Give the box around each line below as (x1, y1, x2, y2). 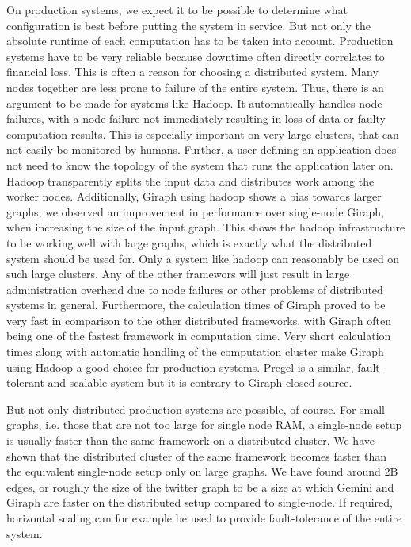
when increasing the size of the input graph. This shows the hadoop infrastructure (6, 219, 405, 235)
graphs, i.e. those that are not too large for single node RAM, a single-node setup (6, 416, 402, 433)
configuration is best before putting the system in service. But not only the (6, 17, 371, 33)
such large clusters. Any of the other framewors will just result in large (6, 266, 350, 282)
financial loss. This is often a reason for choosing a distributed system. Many (6, 63, 379, 80)
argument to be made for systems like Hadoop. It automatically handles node (6, 94, 382, 111)
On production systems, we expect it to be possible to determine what (6, 2, 348, 17)
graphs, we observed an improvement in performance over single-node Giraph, (6, 203, 384, 220)
